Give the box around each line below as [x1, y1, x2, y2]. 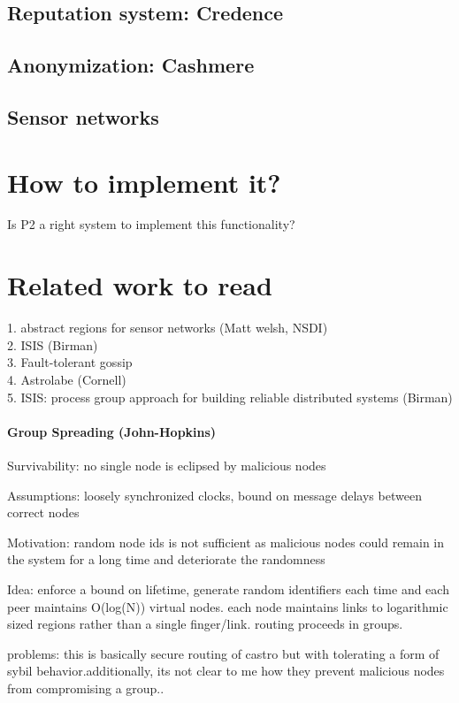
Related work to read [7, 267, 272, 303]
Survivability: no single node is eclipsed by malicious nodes [7, 455, 326, 474]
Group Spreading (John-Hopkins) [7, 422, 217, 440]
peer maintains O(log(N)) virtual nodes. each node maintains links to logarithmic [7, 597, 448, 615]
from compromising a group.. [7, 678, 164, 697]
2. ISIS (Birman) [7, 335, 98, 354]
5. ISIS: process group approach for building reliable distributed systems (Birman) [7, 387, 453, 406]
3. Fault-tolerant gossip [7, 353, 133, 371]
